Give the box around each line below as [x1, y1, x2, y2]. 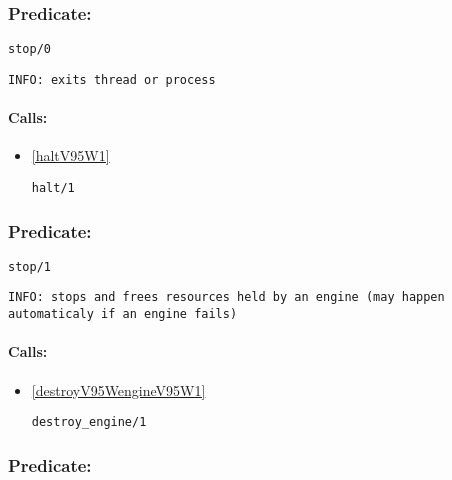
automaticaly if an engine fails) [8, 307, 238, 322]
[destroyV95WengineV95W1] [31, 379, 206, 400]
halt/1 [31, 180, 75, 195]
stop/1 [8, 259, 51, 274]
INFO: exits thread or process [8, 72, 216, 87]
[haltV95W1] [31, 145, 110, 166]
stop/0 [8, 42, 51, 57]
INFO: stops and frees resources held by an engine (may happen [8, 290, 445, 305]
